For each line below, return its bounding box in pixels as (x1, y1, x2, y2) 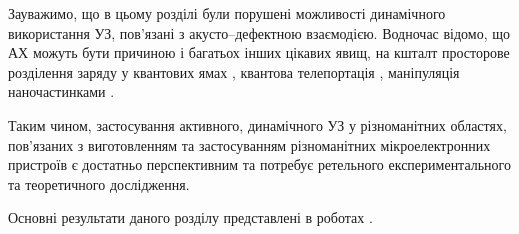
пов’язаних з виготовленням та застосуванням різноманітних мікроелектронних (8, 134, 491, 155)
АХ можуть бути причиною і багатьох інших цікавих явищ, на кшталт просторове (8, 42, 510, 63)
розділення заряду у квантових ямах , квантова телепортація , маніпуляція (8, 61, 460, 82)
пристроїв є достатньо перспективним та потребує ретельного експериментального (8, 154, 512, 175)
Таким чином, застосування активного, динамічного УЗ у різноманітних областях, (8, 114, 507, 135)
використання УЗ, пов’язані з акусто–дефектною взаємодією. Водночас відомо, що (8, 22, 511, 43)
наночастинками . (8, 81, 115, 102)
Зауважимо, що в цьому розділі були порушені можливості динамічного (8, 3, 446, 23)
